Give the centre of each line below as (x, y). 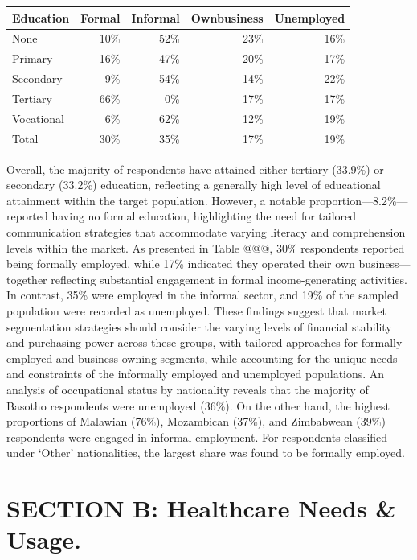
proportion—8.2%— (358, 200)
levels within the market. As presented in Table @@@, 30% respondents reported (206, 247)
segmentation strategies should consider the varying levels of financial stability (199, 326)
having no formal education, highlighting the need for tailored (204, 216)
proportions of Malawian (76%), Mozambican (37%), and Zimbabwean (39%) (196, 421)
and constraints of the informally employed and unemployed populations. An (196, 374)
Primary (33, 58)
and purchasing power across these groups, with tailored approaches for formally (204, 342)
